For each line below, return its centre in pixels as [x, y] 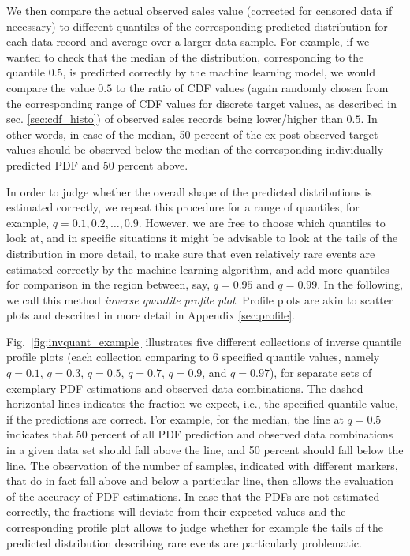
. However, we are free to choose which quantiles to [262, 222]
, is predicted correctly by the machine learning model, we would [219, 72]
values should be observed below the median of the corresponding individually [195, 149]
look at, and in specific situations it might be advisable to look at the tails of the [202, 238]
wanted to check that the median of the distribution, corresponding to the [185, 56]
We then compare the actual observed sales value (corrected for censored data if [199, 10]
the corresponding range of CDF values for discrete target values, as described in [201, 103]
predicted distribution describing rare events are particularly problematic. [184, 542]
